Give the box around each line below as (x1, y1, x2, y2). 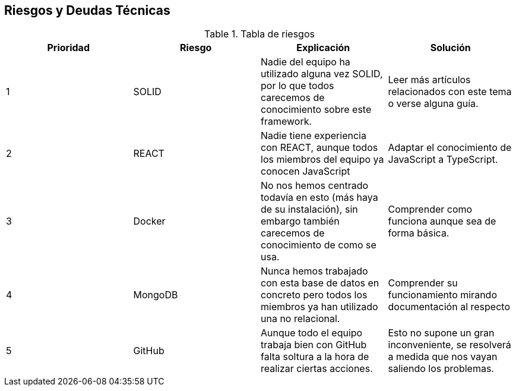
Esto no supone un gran (388, 327, 495, 339)
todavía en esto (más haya (261, 191, 378, 204)
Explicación (296, 42, 350, 54)
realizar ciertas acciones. (261, 362, 373, 375)
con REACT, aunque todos (261, 141, 378, 154)
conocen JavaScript (261, 165, 350, 178)
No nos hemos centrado (261, 179, 369, 192)
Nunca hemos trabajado (261, 265, 368, 278)
